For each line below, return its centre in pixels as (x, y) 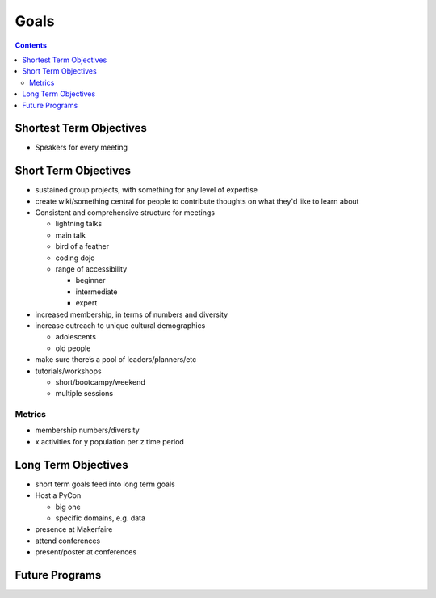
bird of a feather (82, 246)
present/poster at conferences (86, 552)
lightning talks (79, 224)
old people (73, 348)
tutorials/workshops (68, 371)
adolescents (76, 337)
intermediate (96, 292)
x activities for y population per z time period (110, 441)
